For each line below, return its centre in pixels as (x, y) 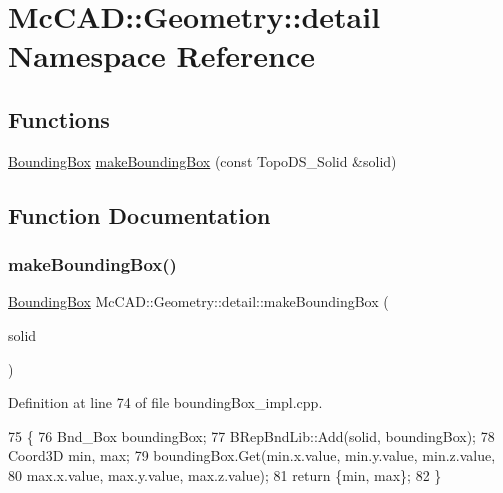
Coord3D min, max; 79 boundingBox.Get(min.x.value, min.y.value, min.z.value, (252, 455)
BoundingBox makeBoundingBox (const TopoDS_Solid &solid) (202, 160)
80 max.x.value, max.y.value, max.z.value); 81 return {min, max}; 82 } (225, 474)
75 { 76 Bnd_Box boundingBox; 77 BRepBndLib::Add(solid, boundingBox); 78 (251, 435)
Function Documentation (139, 214)
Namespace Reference (161, 55)
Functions (59, 118)
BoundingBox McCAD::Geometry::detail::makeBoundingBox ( (198, 301)
